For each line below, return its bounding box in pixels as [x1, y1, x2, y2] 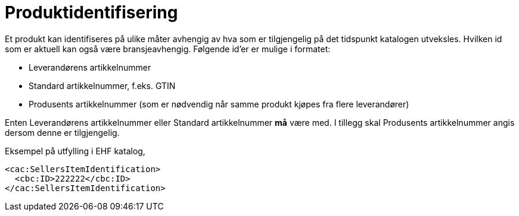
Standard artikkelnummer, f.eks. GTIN [29, 80, 176, 91]
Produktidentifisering [5, 2, 178, 23]
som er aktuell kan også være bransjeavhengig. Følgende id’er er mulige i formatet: [5, 43, 331, 54]
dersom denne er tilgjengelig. [5, 127, 120, 138]
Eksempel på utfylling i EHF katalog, [5, 145, 145, 156]
